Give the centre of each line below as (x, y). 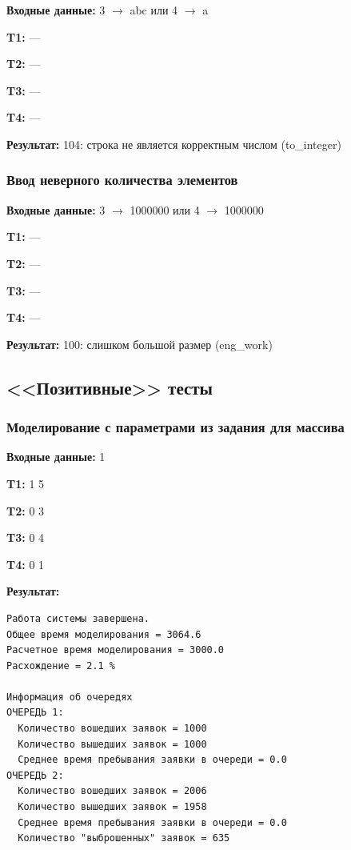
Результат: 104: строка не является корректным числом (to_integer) (174, 144)
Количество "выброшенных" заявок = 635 (124, 838)
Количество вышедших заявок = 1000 (112, 744)
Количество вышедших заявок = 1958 (112, 807)
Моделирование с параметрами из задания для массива (175, 427)
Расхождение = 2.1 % (61, 666)
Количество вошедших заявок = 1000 (112, 729)
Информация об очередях (70, 697)
